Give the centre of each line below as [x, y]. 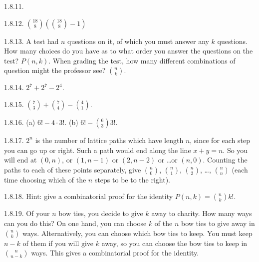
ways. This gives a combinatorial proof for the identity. [115, 253]
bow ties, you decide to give [101, 213]
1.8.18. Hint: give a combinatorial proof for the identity [89, 196]
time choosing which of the [45, 179]
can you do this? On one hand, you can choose [75, 223]
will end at [20, 160]
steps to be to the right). [132, 179]
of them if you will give [58, 243]
